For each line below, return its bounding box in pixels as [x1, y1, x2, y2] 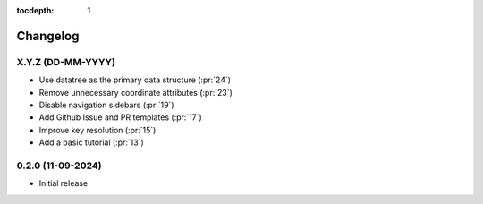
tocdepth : [16, 5, 55, 15]
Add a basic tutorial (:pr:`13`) [38, 137, 145, 148]
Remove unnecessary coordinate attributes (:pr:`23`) [38, 87, 233, 98]
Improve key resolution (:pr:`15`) [38, 124, 157, 135]
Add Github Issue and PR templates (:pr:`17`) [38, 112, 203, 123]
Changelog [16, 28, 80, 44]
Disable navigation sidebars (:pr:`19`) [38, 99, 174, 110]
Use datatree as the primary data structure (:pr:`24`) [38, 74, 232, 85]
